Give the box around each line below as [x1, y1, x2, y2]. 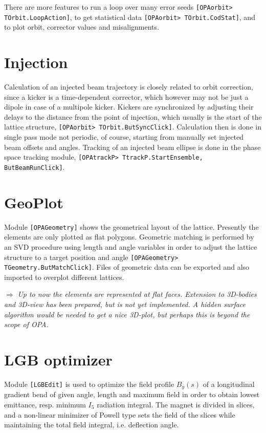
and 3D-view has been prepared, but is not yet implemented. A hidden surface [4, 299, 246, 310]
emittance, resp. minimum [4, 399, 86, 409]
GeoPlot [4, 191, 63, 212]
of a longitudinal [203, 378, 255, 389]
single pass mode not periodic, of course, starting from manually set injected [4, 132, 244, 142]
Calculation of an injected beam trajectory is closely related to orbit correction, [4, 81, 253, 92]
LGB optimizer [4, 349, 113, 370]
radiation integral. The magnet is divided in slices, [97, 399, 255, 409]
